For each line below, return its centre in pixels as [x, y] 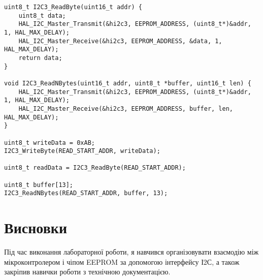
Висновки [36, 227]
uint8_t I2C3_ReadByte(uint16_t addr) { [73, 7]
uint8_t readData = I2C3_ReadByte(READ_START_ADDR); [95, 168]
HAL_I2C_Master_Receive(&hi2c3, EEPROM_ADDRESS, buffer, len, [126, 108]
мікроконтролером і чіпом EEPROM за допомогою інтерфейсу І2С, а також [122, 261]
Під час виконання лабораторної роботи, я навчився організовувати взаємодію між [131, 252]
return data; [40, 58]
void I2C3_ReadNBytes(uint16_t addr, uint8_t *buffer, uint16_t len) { [128, 83]
